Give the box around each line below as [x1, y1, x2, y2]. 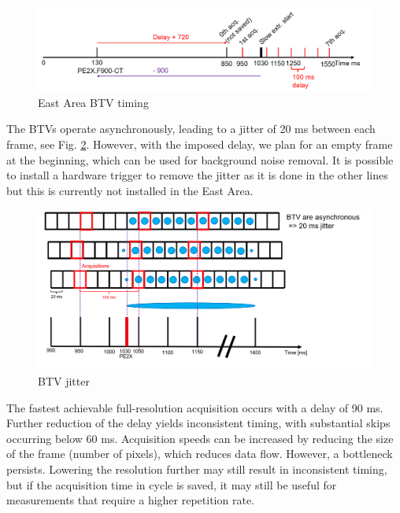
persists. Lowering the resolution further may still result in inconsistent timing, [6, 461, 387, 478]
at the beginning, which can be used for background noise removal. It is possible [6, 151, 394, 168]
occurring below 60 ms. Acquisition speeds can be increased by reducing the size [6, 430, 394, 446]
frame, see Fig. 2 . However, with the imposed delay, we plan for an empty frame [6, 135, 393, 152]
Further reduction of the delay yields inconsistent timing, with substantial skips [6, 415, 391, 431]
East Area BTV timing [38, 94, 149, 110]
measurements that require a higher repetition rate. [6, 492, 254, 508]
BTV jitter [38, 373, 90, 389]
